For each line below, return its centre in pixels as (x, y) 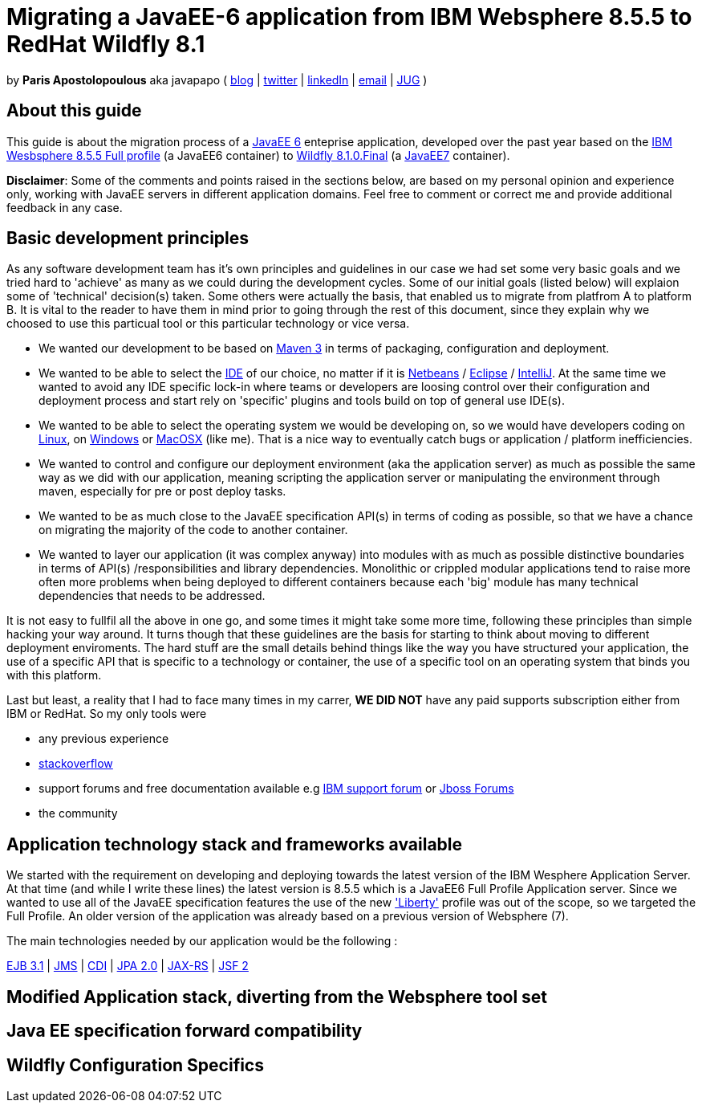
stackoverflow (76, 764)
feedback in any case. (65, 207)
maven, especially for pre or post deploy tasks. (162, 491)
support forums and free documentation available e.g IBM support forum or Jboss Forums (276, 789)
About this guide (74, 111)
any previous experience (104, 739)
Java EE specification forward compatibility (185, 1031)
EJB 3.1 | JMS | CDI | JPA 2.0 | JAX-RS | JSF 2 (128, 966)
